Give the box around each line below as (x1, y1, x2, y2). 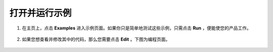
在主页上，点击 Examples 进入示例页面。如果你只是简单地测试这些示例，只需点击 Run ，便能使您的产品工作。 (22, 25, 251, 31)
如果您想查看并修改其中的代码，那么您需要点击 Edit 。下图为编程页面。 (22, 36, 170, 42)
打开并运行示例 (9, 7, 72, 18)
